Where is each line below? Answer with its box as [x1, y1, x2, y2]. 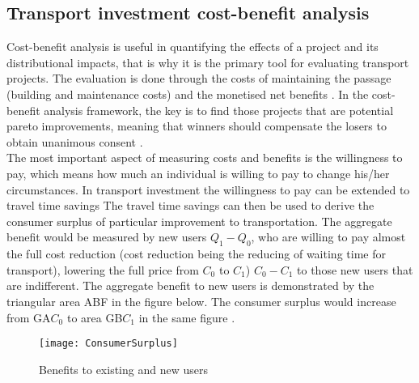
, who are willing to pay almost [251, 228, 406, 245]
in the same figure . [138, 309, 235, 326]
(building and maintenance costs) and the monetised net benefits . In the [6, 85, 369, 102]
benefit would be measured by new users [6, 228, 207, 245]
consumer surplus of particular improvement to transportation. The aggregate [6, 212, 392, 229]
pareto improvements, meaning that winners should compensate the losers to [6, 117, 387, 134]
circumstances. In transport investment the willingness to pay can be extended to [6, 181, 410, 198]
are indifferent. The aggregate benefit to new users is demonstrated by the [6, 277, 375, 294]
